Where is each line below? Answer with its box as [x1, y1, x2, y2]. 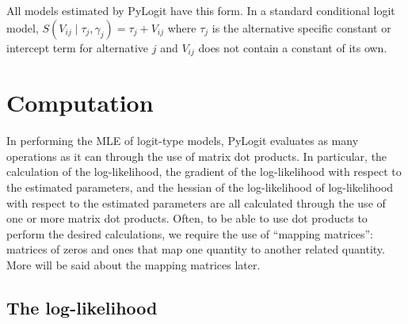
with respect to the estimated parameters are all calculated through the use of [6, 194, 386, 211]
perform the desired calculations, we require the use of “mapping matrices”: [6, 225, 373, 242]
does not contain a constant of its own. [198, 39, 387, 55]
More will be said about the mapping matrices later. [6, 256, 261, 273]
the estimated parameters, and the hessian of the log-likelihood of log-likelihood [6, 178, 394, 195]
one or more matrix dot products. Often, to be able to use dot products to [6, 210, 368, 227]
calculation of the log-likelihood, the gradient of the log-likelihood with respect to [6, 163, 402, 180]
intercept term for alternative [6, 39, 149, 55]
